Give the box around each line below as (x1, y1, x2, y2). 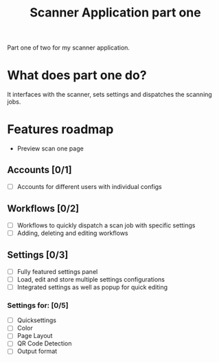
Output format (16, 347, 58, 355)
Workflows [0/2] (7, 203, 80, 214)
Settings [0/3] (7, 249, 69, 261)
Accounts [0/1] (7, 164, 72, 176)
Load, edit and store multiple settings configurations (16, 275, 165, 283)
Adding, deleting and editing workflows (16, 229, 128, 237)
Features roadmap (7, 122, 114, 137)
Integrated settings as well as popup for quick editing (16, 283, 168, 291)
